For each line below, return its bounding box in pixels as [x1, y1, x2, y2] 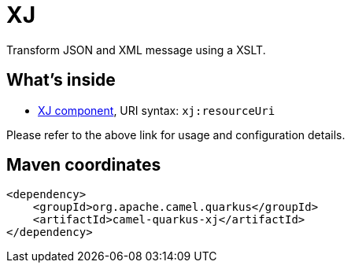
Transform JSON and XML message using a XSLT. [6, 42, 266, 57]
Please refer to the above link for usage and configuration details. [6, 127, 345, 142]
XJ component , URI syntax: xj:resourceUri [38, 103, 275, 117]
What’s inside [6, 70, 116, 90]
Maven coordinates [6, 155, 161, 175]
